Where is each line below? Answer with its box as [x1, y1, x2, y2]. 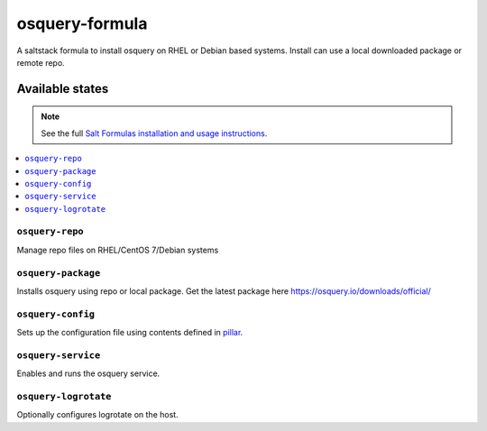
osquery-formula [16, 14, 148, 33]
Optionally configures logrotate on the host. [16, 409, 179, 420]
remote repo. [16, 57, 65, 68]
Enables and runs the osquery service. [16, 368, 161, 379]
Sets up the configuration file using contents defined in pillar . [16, 327, 243, 338]
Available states [16, 81, 109, 96]
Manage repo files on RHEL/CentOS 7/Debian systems [16, 244, 219, 255]
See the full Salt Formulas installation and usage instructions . [41, 127, 268, 139]
